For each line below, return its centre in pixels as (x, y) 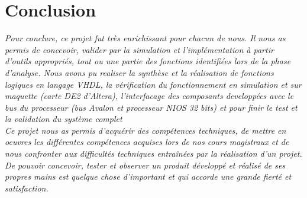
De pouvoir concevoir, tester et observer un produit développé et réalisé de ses (145, 165)
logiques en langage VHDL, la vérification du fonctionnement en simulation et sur (153, 84)
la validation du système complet (64, 119)
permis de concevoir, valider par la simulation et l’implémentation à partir (139, 49)
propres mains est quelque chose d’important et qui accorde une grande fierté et (148, 176)
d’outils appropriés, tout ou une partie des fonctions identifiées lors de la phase (148, 61)
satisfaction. (27, 188)
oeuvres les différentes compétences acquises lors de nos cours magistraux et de (147, 142)
